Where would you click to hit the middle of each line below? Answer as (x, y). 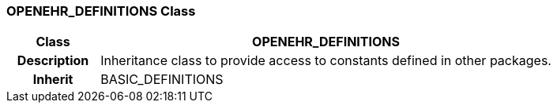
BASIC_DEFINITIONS (162, 80)
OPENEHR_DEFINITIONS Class (101, 11)
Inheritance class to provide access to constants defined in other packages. (326, 61)
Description (53, 61)
